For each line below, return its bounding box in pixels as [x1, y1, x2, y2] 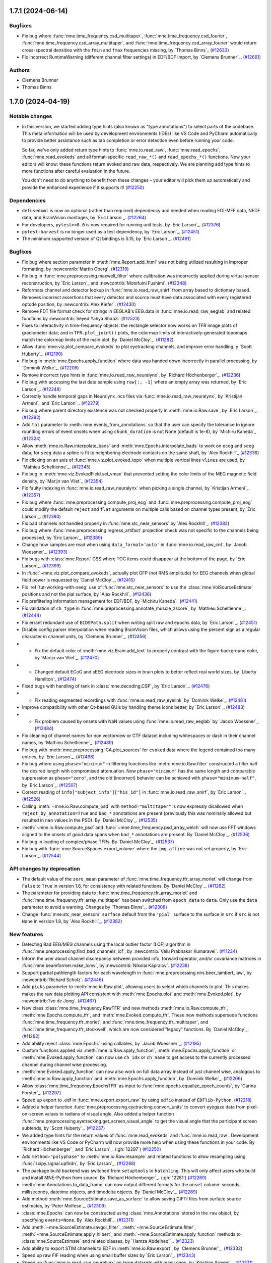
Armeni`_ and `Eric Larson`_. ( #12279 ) [22, 400, 100, 406]
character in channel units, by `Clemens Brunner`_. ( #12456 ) [22, 634, 147, 640]
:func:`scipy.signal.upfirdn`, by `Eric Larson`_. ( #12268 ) [22, 1160, 136, 1167]
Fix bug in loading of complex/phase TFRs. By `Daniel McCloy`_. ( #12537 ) [22, 839, 175, 845]
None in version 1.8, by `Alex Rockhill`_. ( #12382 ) [22, 918, 122, 924]
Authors [9, 66, 30, 73]
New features [9, 931, 43, 938]
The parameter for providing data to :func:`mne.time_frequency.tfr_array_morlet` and [22, 890, 197, 896]
